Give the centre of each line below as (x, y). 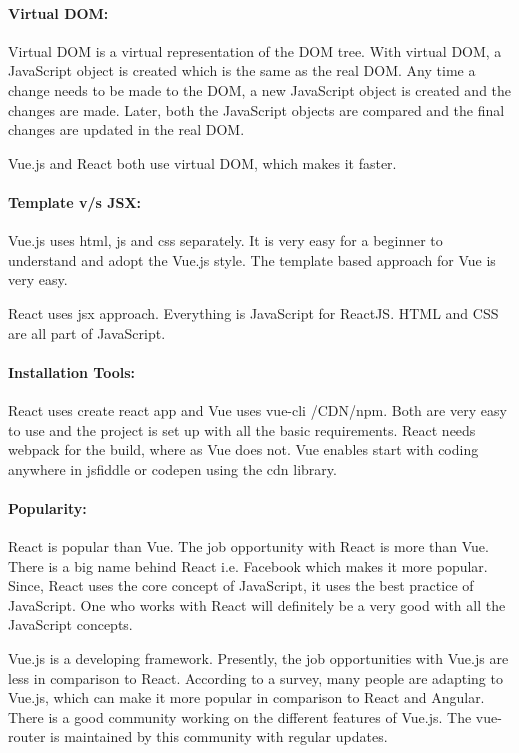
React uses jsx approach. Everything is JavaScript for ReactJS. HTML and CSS (253, 312)
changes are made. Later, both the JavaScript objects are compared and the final (256, 109)
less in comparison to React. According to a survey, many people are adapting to (255, 677)
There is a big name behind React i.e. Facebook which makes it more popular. (248, 565)
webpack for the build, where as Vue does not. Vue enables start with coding (243, 449)
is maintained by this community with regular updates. (219, 736)
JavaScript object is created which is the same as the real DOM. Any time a (242, 70)
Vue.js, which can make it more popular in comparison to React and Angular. (246, 697)
